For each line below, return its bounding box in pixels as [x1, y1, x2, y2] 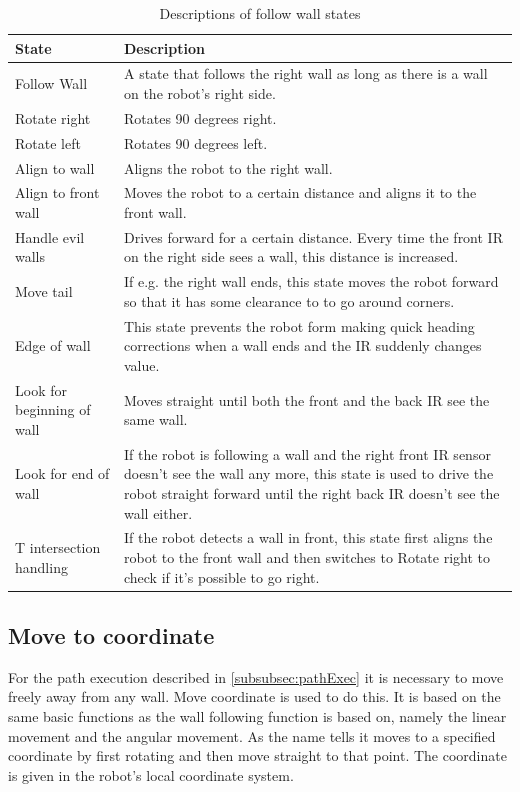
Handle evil [15, 226, 85, 247]
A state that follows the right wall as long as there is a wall [123, 63, 488, 84]
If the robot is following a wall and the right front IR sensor [123, 443, 491, 464]
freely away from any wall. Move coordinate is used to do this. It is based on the [8, 686, 501, 707]
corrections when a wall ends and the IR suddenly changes [123, 335, 482, 356]
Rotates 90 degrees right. [123, 107, 277, 128]
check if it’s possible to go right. [123, 566, 320, 587]
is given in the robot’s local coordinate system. [8, 764, 294, 785]
